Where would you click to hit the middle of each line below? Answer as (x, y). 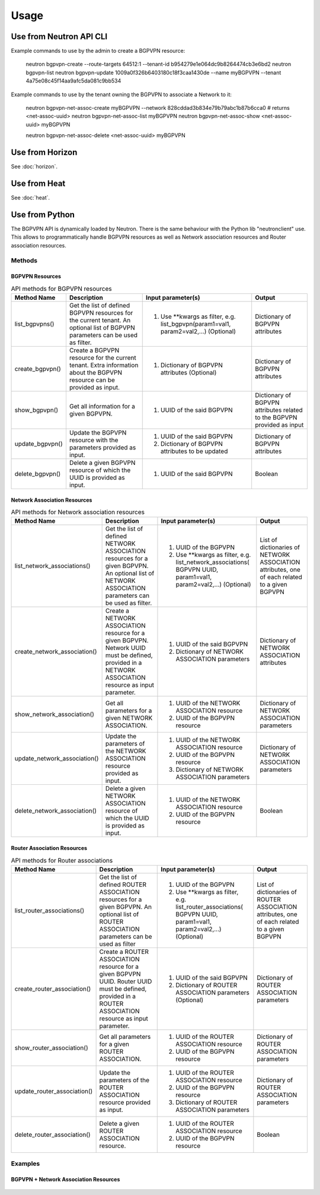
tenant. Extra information (104, 365)
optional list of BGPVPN (102, 328)
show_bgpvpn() (36, 410)
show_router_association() (51, 1048)
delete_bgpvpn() (38, 474)
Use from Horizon (44, 152)
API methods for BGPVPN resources (61, 289)
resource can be (92, 380)
